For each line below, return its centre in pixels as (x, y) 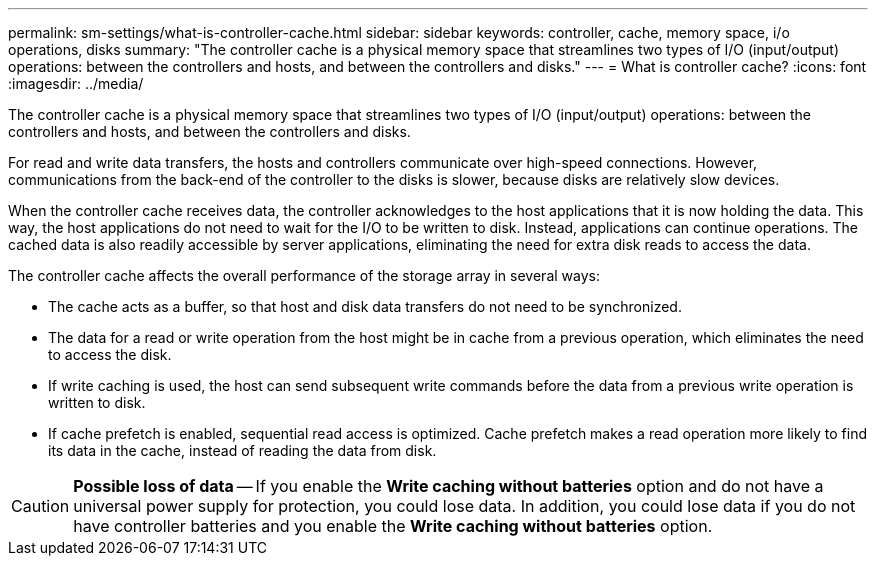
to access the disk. (110, 354)
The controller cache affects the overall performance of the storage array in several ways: (304, 275)
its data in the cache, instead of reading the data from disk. (242, 450)
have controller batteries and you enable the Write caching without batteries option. (393, 526)
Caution (40, 506)
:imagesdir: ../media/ (76, 83)
